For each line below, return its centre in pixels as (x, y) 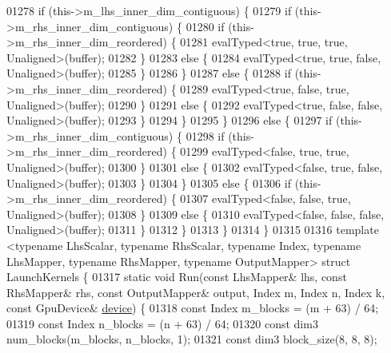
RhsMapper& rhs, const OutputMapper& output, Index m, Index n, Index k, (196, 292)
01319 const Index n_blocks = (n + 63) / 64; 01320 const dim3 (162, 323)
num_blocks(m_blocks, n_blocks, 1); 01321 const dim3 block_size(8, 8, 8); (192, 339)
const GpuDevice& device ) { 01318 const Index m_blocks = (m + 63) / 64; (193, 308)
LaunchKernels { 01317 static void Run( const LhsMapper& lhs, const (177, 277)
